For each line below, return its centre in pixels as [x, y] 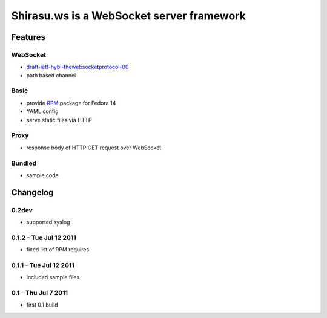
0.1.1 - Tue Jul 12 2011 [43, 265]
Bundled [24, 163]
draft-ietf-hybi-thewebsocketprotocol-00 [78, 67]
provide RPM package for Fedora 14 [71, 103]
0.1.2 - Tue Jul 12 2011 [44, 238]
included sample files [53, 277]
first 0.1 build [42, 305]
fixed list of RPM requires [58, 250]
